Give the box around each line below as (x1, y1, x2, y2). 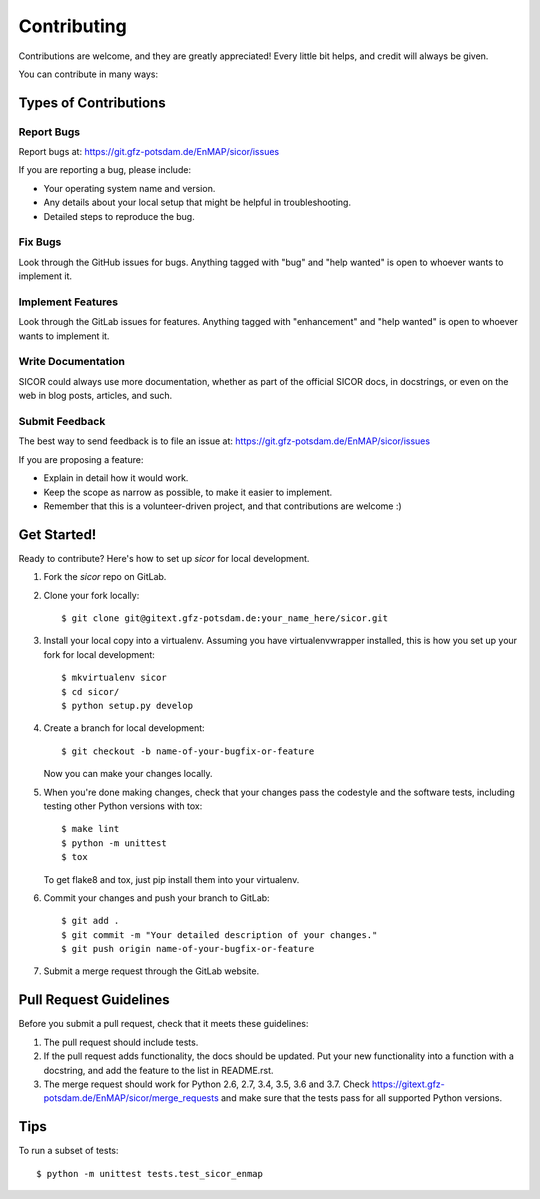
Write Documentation (18, 355, 125, 369)
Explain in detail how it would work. (43, 472, 189, 484)
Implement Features (18, 295, 119, 309)
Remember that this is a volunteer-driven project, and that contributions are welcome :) (43, 500, 402, 512)
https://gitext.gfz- (371, 1078, 445, 1090)
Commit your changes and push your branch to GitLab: (43, 891, 270, 904)
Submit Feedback (18, 415, 106, 429)
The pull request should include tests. (43, 1036, 199, 1048)
